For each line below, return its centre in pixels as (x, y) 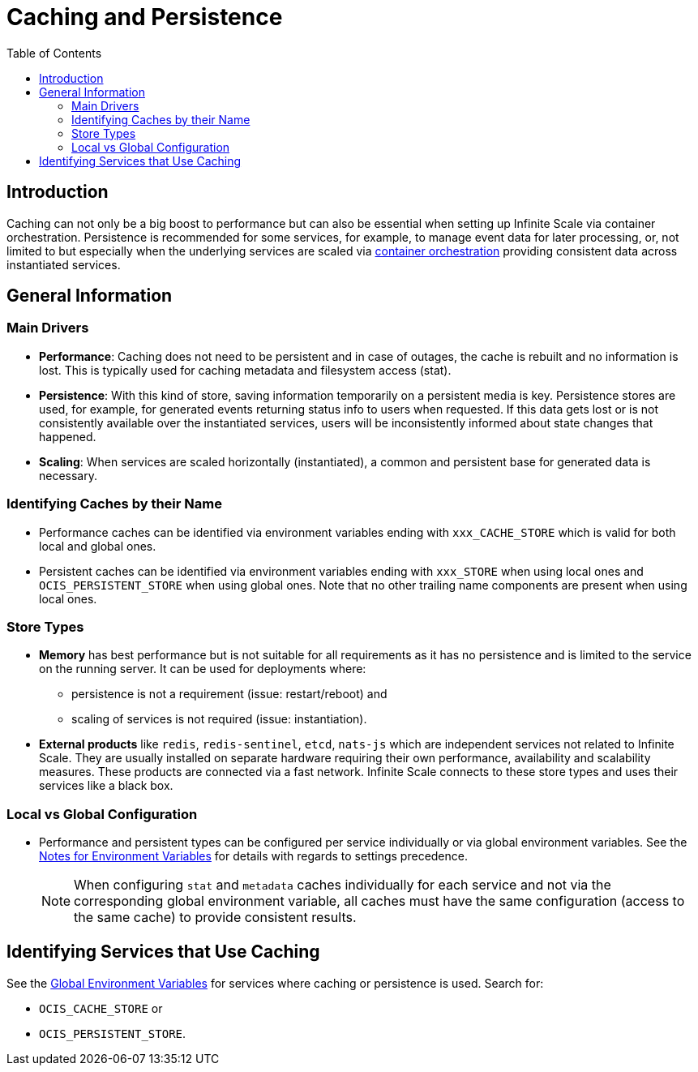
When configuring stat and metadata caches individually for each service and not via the (343, 885)
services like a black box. (106, 786)
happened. (68, 436)
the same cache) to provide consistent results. (215, 918)
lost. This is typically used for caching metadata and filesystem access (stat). (245, 370)
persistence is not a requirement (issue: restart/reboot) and (229, 694)
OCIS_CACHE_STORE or (101, 1008)
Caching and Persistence (145, 17)
